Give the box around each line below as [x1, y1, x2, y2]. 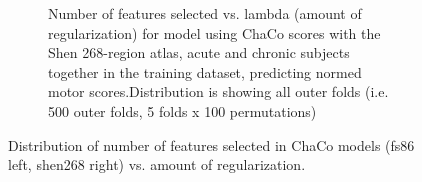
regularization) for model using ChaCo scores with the [48, 22, 381, 43]
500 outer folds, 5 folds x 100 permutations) [48, 100, 317, 121]
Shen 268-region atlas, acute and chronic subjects [48, 42, 350, 63]
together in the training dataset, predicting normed [48, 61, 362, 82]
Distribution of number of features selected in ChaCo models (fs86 [8, 134, 415, 155]
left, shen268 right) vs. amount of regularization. [8, 154, 306, 175]
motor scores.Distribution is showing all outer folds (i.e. [48, 81, 389, 102]
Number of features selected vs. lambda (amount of [48, 3, 362, 23]
